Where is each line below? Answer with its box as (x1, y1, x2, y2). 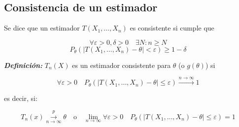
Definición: (4, 60, 43, 70)
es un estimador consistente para (72, 60, 171, 70)
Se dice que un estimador (4, 23, 80, 33)
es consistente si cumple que (130, 23, 214, 33)
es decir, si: (4, 93, 37, 103)
